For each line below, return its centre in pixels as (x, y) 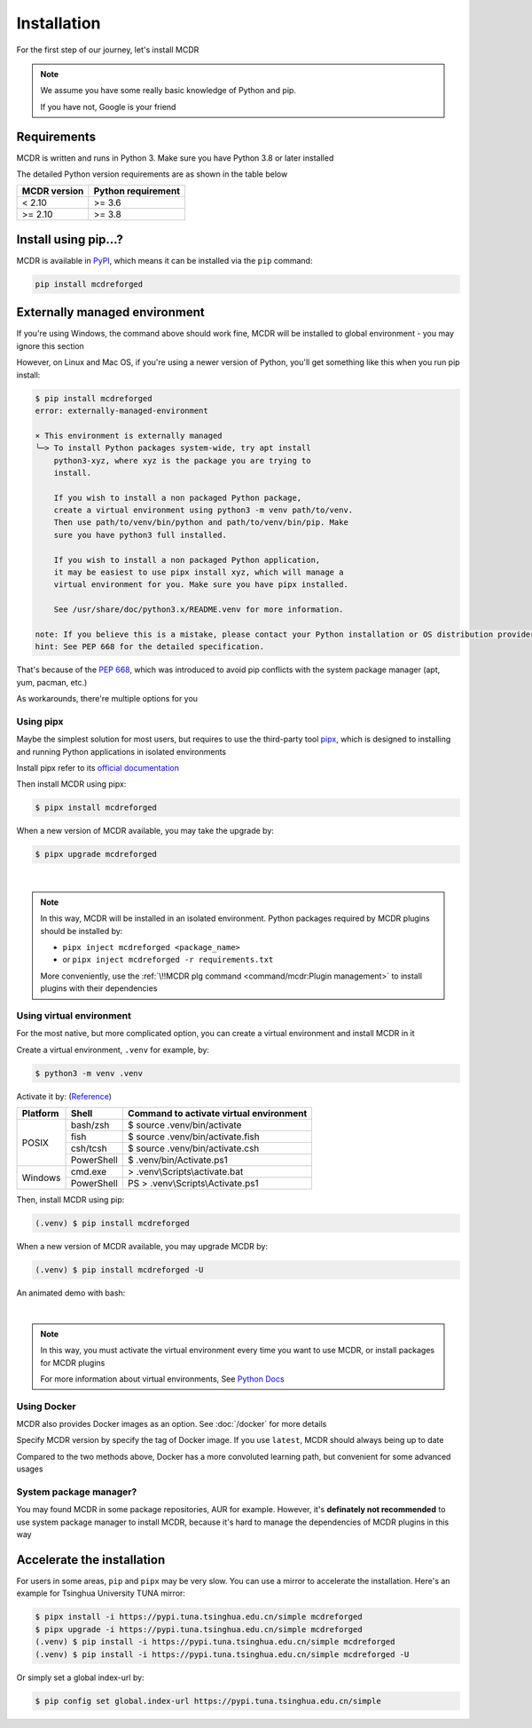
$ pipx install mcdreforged (96, 808)
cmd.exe (89, 1172)
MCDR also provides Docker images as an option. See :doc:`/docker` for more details (172, 1424)
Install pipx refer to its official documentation (98, 768)
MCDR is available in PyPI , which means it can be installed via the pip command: (164, 260)
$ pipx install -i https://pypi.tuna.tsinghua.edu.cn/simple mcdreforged (199, 1617)
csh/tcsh (89, 1148)
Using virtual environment (74, 1015)
